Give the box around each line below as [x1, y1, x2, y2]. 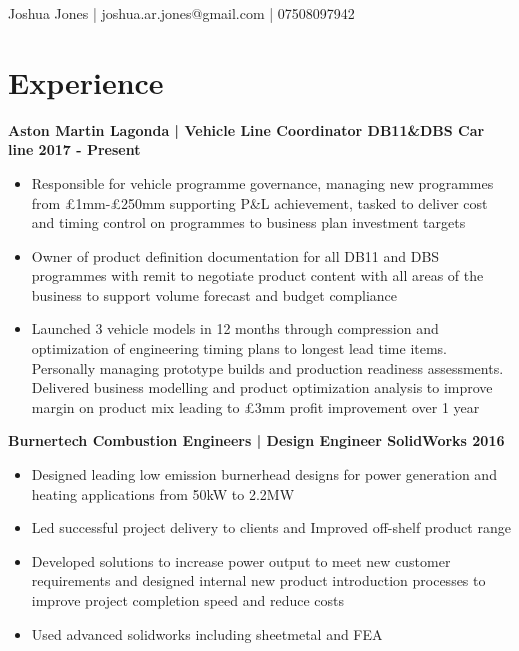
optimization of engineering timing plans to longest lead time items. [31, 338, 448, 359]
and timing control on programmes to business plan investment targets [31, 212, 466, 233]
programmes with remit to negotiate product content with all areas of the [31, 265, 484, 286]
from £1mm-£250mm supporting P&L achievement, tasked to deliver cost [31, 192, 488, 213]
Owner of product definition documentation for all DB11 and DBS [31, 245, 440, 266]
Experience [8, 61, 164, 102]
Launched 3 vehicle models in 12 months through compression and [31, 318, 439, 339]
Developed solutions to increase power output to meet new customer [31, 550, 451, 571]
